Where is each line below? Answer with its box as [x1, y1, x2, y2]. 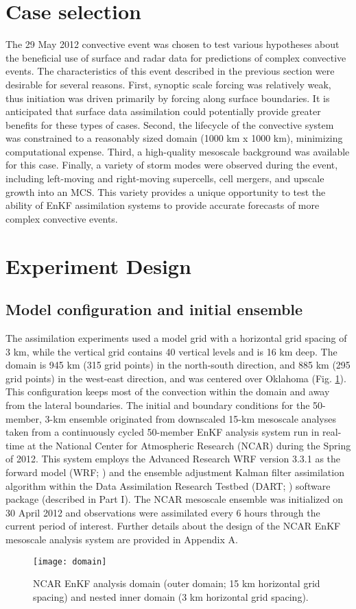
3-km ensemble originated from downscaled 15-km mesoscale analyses [45, 411, 336, 425]
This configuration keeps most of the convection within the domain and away [5, 384, 330, 399]
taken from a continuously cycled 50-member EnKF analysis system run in [5, 425, 320, 439]
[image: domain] [33, 556, 107, 567]
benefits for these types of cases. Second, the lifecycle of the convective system [5, 117, 334, 132]
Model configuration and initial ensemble [5, 299, 303, 320]
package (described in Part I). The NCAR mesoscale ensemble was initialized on [5, 492, 343, 506]
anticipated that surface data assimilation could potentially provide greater [5, 104, 321, 119]
